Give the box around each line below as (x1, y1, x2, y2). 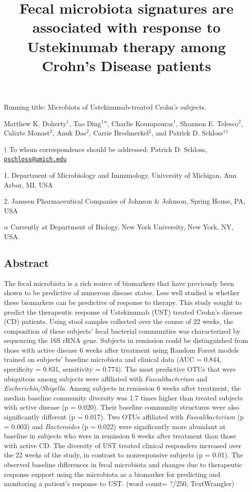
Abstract (4, 255, 49, 270)
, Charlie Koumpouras (107, 118, 174, 128)
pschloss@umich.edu (4, 156, 67, 163)
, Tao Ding (69, 118, 101, 128)
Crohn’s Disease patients (42, 55, 211, 75)
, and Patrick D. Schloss (151, 128, 223, 138)
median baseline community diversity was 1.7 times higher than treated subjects (4, 392, 243, 402)
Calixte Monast (4, 128, 50, 138)
